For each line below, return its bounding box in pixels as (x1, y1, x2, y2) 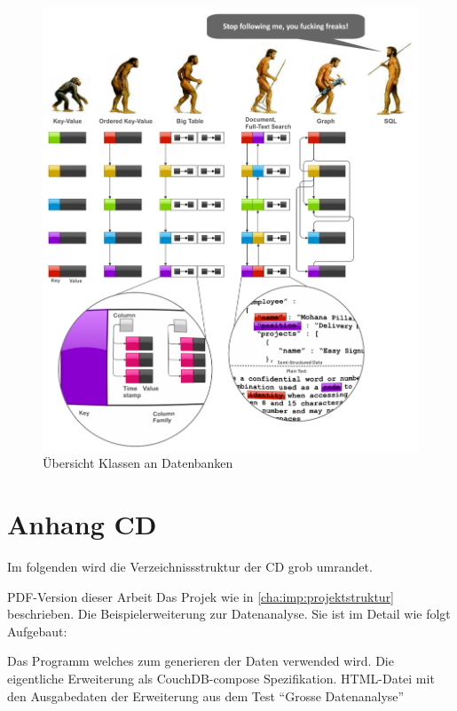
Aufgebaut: (7, 621, 67, 640)
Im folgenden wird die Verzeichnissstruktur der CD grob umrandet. (7, 557, 373, 575)
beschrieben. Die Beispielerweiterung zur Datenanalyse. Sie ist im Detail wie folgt (7, 604, 451, 623)
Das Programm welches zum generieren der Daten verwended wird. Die (7, 652, 394, 670)
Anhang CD (7, 506, 157, 541)
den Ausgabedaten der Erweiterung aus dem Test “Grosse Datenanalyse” (7, 686, 405, 705)
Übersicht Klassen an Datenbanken (43, 454, 233, 472)
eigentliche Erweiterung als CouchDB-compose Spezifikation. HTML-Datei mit (7, 668, 435, 687)
